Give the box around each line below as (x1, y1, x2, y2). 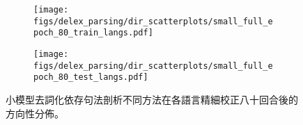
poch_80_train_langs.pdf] (33, 28, 153, 38)
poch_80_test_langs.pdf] (33, 72, 148, 83)
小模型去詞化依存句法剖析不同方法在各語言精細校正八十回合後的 (6, 92, 298, 106)
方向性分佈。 (6, 106, 64, 120)
